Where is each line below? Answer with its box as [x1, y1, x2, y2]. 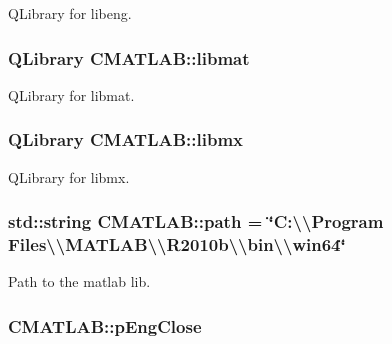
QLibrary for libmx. [8, 166, 130, 187]
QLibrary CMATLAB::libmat [8, 45, 250, 70]
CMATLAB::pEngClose [8, 313, 202, 338]
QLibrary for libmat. [8, 84, 135, 105]
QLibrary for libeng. [8, 3, 132, 23]
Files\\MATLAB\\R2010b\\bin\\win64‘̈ [8, 232, 346, 257]
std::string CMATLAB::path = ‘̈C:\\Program [8, 209, 384, 234]
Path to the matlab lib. [8, 271, 151, 292]
